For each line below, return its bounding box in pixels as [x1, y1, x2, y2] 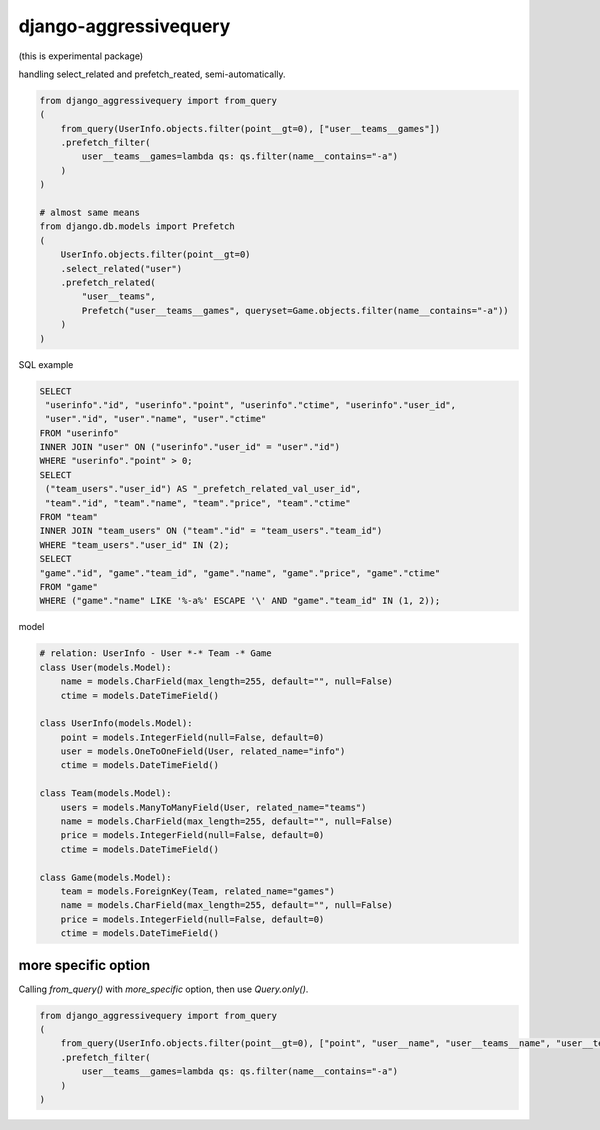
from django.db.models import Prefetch [39, 221, 235, 232]
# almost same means [39, 207, 140, 219]
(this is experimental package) [18, 50, 144, 62]
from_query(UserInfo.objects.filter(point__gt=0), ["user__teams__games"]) [60, 123, 441, 134]
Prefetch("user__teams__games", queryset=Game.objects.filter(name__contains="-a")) [81, 305, 509, 316]
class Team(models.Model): [39, 788, 172, 799]
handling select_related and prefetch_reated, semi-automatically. [18, 68, 286, 80]
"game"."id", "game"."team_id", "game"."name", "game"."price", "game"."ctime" [39, 567, 441, 579]
